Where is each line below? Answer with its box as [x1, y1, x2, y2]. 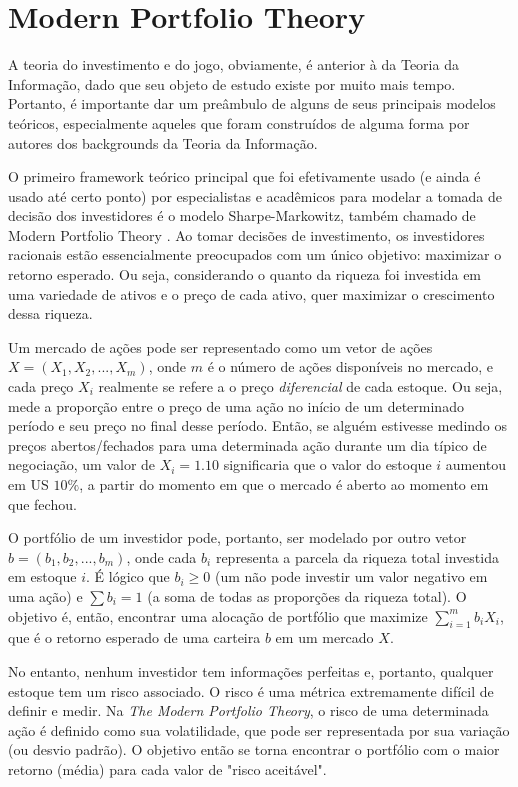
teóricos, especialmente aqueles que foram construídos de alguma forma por [8, 112, 470, 133]
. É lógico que [86, 566, 170, 587]
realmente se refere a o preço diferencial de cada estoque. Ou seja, [98, 376, 503, 397]
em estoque [8, 566, 77, 587]
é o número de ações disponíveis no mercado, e [207, 356, 493, 377]
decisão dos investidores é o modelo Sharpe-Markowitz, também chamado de [8, 205, 476, 226]
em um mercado [275, 627, 374, 648]
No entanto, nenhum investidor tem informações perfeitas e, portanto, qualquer [8, 660, 494, 681]
